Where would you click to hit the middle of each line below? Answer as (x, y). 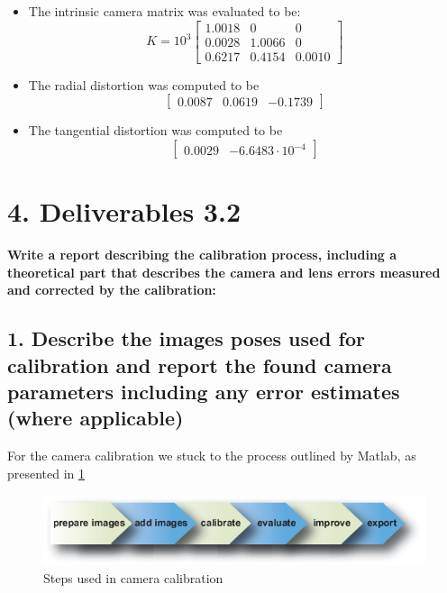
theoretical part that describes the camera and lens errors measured (224, 272)
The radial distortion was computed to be (144, 84)
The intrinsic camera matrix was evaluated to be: (164, 11)
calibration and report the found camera (200, 365)
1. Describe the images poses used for (186, 338)
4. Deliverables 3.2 (124, 211)
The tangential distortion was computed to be (155, 130)
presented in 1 (46, 473)
